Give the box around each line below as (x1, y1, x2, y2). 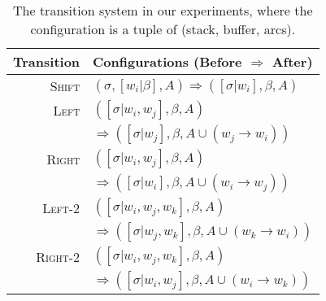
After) (272, 52, 313, 71)
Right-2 (36, 246, 80, 266)
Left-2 (42, 198, 80, 217)
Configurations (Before (93, 52, 242, 71)
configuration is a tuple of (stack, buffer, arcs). (30, 20, 296, 38)
